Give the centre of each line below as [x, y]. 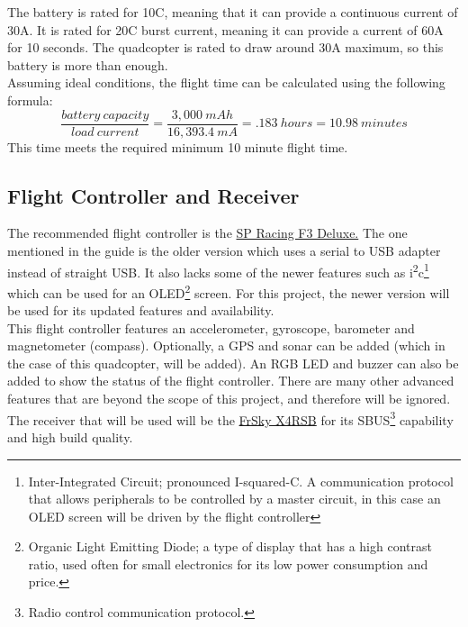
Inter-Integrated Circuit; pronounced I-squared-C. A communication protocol [241, 481]
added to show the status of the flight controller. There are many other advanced [231, 381]
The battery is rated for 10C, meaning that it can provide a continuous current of [233, 12]
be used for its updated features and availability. [141, 310]
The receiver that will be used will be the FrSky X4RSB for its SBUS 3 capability [230, 418]
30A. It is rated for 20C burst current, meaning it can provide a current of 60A [225, 29]
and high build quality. [70, 436]
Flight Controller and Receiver [153, 195]
